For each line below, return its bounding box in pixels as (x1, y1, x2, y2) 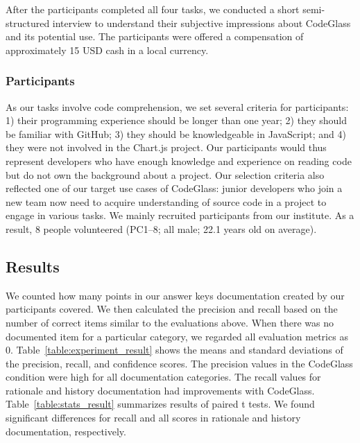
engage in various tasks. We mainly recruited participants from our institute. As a (6, 208, 354, 223)
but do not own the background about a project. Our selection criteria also (6, 167, 325, 182)
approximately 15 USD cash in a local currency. (6, 42, 209, 57)
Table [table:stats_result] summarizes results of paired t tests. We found (6, 397, 315, 411)
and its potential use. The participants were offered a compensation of (6, 29, 304, 44)
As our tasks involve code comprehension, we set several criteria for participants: (6, 99, 349, 114)
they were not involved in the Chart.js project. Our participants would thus (6, 140, 327, 155)
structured (6, 15, 50, 30)
